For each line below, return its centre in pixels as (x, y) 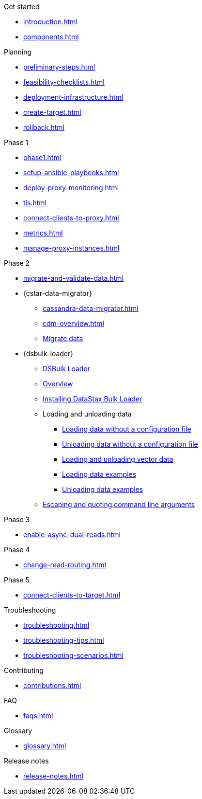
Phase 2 (17, 263)
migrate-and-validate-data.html (73, 278)
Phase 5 (17, 580)
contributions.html (52, 685)
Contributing (24, 670)
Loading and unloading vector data (118, 459)
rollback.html (44, 127)
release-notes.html (53, 776)
